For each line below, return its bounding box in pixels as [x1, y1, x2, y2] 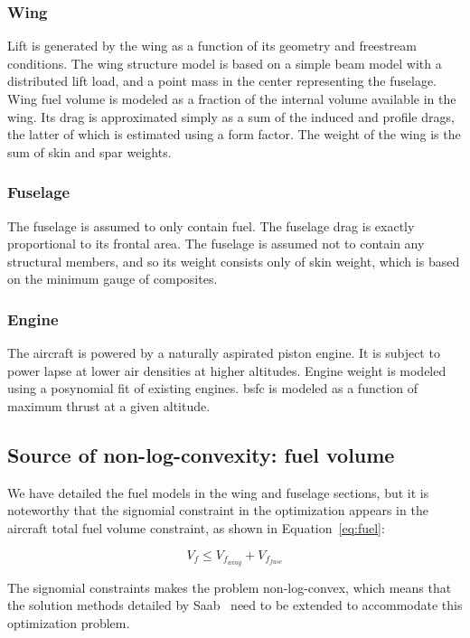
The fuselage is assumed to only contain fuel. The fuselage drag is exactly [7, 216, 415, 235]
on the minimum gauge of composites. [7, 269, 218, 288]
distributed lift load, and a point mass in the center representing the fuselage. [7, 71, 437, 90]
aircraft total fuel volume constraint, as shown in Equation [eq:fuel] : [7, 518, 385, 537]
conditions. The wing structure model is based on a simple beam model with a [7, 53, 442, 72]
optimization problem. [7, 613, 130, 632]
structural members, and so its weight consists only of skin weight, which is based [7, 251, 460, 270]
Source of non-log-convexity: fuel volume [7, 440, 395, 468]
